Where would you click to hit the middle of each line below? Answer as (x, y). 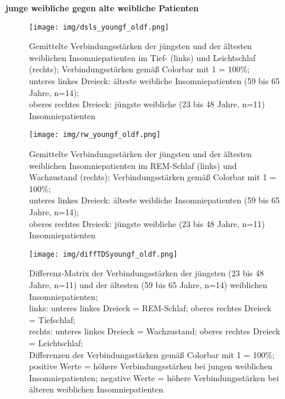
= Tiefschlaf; (52, 319)
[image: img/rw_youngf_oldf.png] (95, 135)
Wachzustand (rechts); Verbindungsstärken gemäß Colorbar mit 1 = (153, 177)
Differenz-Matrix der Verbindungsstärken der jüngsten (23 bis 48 (147, 273)
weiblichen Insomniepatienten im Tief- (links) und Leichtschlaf (142, 57)
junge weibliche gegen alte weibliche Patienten (102, 8)
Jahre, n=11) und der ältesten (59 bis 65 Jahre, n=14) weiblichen (148, 285)
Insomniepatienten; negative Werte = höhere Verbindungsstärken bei (154, 377)
